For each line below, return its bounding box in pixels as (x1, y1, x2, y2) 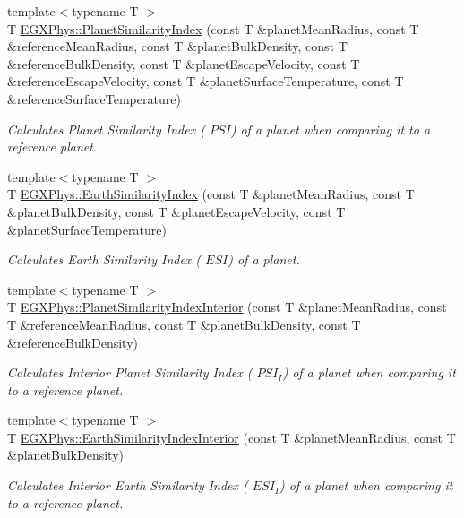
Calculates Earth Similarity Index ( (7, 250, 202, 269)
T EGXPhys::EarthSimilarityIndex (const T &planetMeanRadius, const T (7, 185, 415, 203)
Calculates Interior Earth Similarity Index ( (7, 476, 248, 495)
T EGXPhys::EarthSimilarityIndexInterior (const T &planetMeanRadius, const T (7, 427, 456, 446)
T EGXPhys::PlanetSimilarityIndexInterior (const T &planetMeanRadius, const (7, 298, 447, 316)
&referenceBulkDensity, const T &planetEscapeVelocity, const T (7, 54, 360, 73)
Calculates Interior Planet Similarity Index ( (7, 363, 253, 382)
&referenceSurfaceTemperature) (7, 89, 181, 108)
